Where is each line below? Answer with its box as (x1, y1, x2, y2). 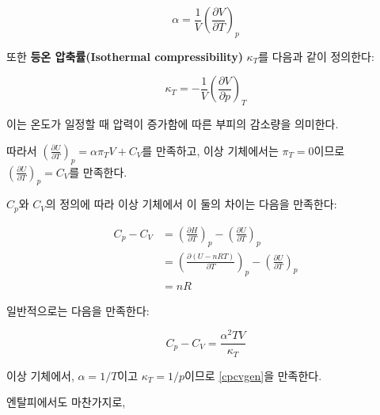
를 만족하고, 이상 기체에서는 (142, 142, 279, 158)
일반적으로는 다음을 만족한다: (6, 302, 150, 318)
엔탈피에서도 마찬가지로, (6, 394, 126, 410)
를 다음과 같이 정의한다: (258, 48, 374, 64)
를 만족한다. (69, 163, 127, 180)
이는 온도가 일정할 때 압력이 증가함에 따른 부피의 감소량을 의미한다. (6, 116, 339, 132)
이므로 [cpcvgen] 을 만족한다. (184, 367, 322, 383)
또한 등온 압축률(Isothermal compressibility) (6, 48, 243, 64)
